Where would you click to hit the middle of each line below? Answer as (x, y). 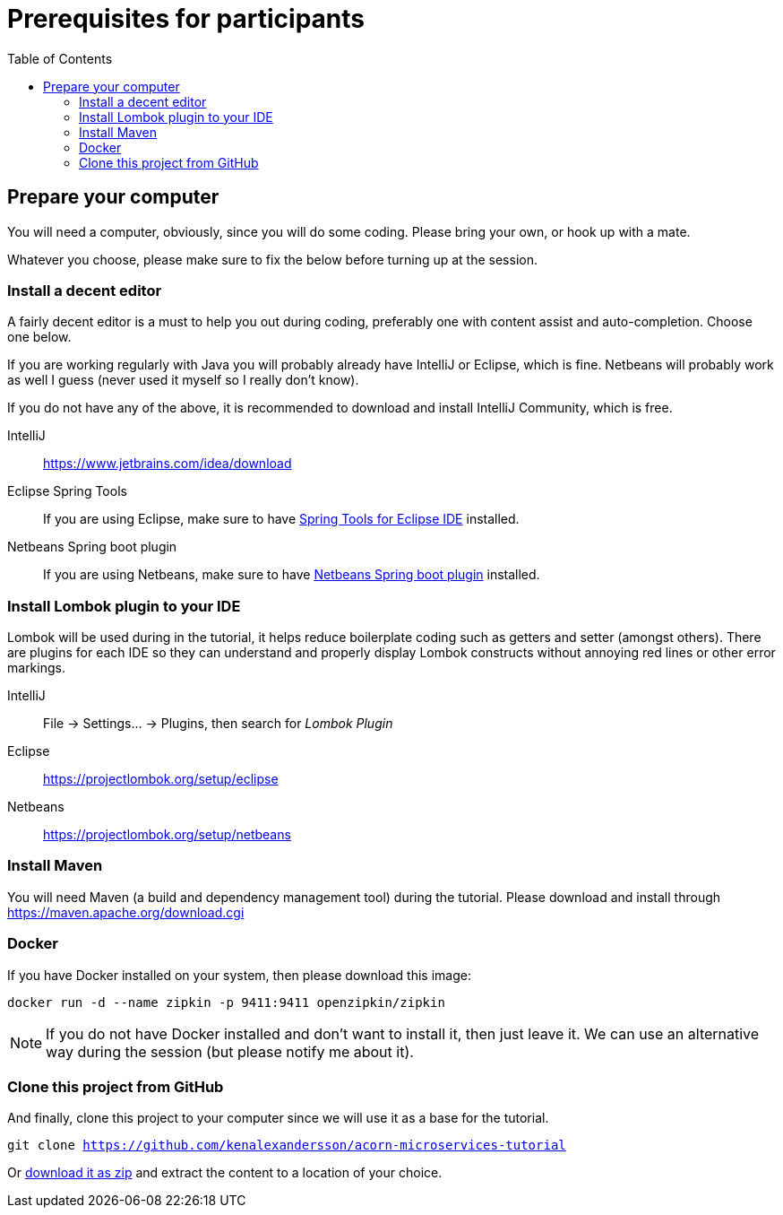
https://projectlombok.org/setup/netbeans (167, 835)
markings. (36, 668)
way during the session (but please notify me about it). (230, 1051)
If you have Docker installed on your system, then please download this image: (239, 975)
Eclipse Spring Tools (67, 491)
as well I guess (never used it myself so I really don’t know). (183, 380)
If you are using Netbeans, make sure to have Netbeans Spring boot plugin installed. (292, 575)
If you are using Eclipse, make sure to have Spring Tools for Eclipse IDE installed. (281, 519)
